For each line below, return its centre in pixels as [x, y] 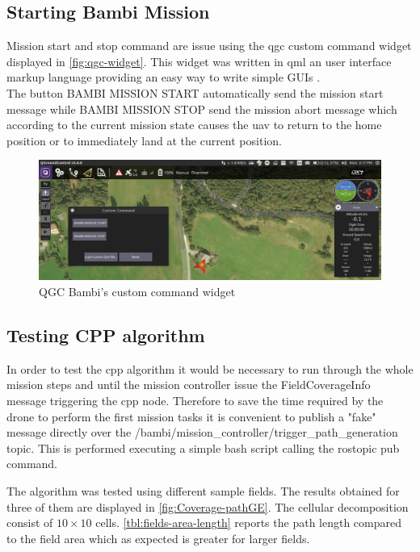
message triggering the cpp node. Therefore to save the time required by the [195, 400]
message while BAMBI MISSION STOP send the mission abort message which [202, 109]
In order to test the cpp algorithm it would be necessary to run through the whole [210, 368]
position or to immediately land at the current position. [144, 140]
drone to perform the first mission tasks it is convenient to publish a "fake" [191, 416]
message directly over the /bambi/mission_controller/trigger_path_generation [202, 432]
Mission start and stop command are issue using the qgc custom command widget [209, 46]
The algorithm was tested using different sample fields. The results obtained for [203, 490]
